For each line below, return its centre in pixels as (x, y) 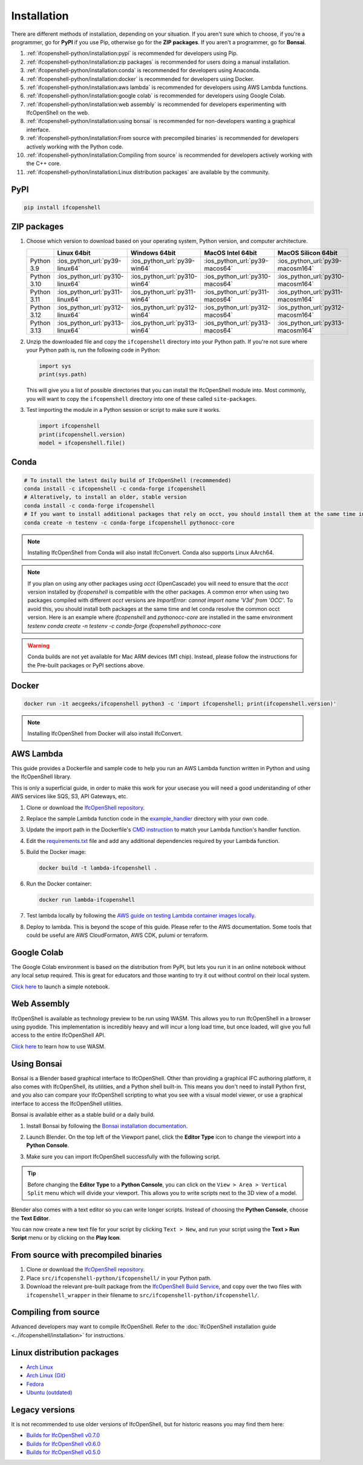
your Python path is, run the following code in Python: (93, 350)
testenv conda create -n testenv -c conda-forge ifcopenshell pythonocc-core (124, 626)
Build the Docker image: (56, 852)
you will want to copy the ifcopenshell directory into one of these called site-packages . (142, 398)
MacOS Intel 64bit (230, 253)
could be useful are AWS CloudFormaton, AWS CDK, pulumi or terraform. (117, 935)
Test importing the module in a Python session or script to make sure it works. (123, 410)
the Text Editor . (31, 1218)
